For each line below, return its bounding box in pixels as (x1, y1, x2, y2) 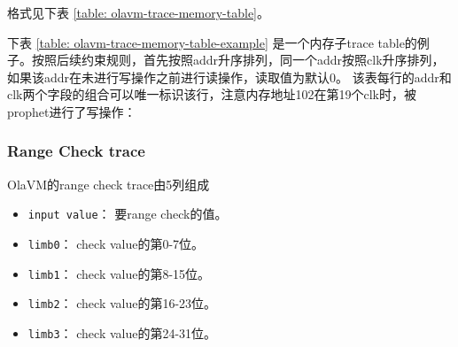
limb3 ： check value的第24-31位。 (27, 324, 217, 342)
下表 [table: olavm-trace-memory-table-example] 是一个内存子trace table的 (7, 33, 417, 51)
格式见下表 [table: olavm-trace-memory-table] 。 (7, 4, 270, 21)
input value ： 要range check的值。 (27, 204, 228, 223)
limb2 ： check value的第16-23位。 (27, 294, 217, 312)
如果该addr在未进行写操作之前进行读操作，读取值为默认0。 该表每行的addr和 (7, 67, 452, 86)
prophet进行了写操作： (7, 102, 136, 120)
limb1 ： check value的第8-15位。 (27, 264, 211, 282)
